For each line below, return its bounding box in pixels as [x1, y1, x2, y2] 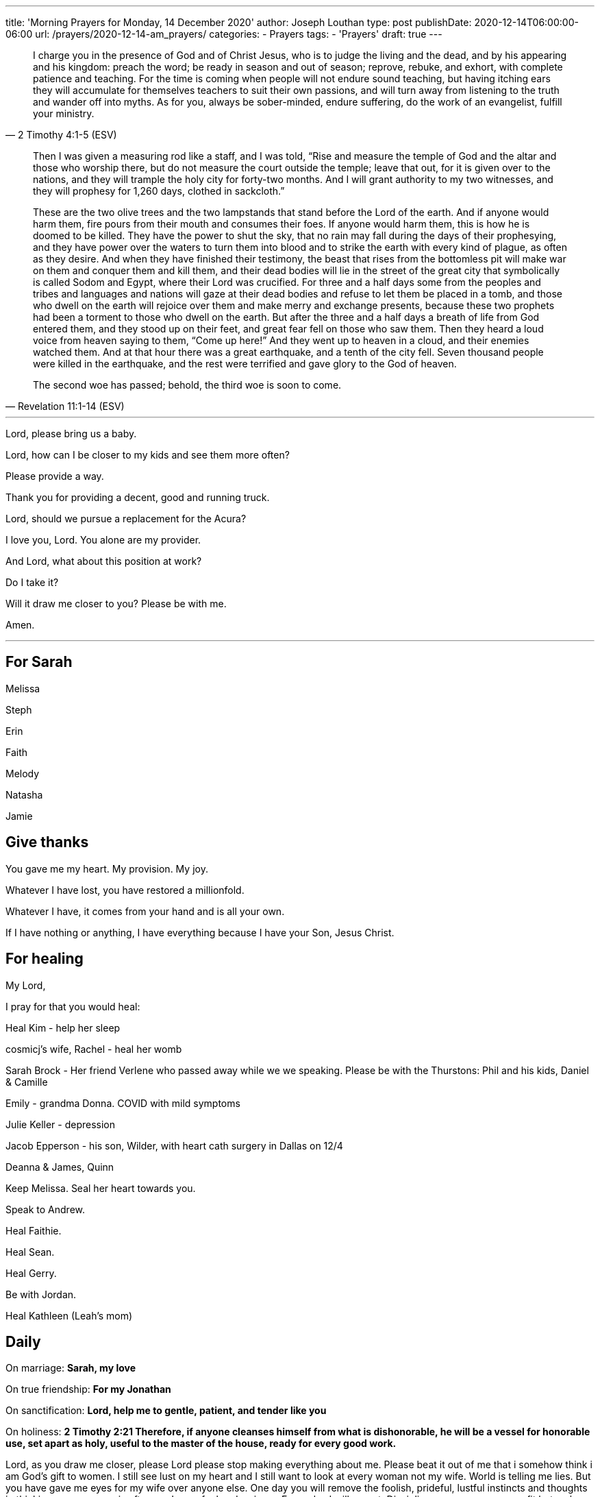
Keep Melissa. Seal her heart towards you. [5, 1182, 196, 1194]
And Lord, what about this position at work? [5, 555, 202, 567]
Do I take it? [5, 576, 59, 588]
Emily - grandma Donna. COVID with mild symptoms [5, 1097, 240, 1109]
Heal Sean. [5, 1245, 55, 1258]
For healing [5, 950, 84, 968]
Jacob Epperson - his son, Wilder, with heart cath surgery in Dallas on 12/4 [5, 1139, 343, 1152]
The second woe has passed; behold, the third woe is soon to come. [33, 379, 342, 391]
